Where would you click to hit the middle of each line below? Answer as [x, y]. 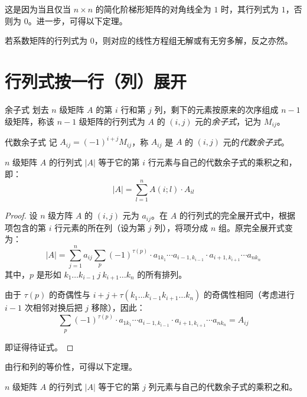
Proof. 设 [21, 215]
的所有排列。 [162, 274]
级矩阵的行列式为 [112, 121]
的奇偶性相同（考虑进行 [249, 295]
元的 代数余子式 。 [256, 141]
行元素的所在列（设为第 [100, 227]
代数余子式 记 [31, 141]
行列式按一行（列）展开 [96, 81]
